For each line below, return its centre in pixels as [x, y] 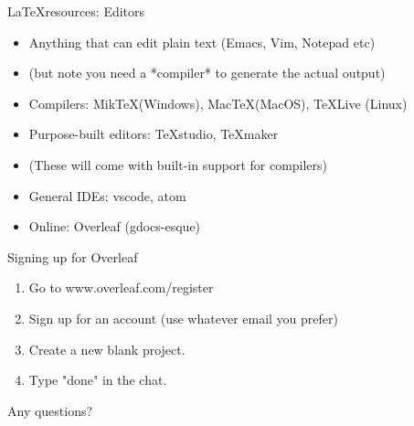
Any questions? [50, 410]
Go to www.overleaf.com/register [121, 288]
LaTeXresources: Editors [76, 11]
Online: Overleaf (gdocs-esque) [115, 226]
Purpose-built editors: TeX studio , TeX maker [154, 134]
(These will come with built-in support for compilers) [178, 164]
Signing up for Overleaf [73, 256]
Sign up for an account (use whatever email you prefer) [183, 318]
